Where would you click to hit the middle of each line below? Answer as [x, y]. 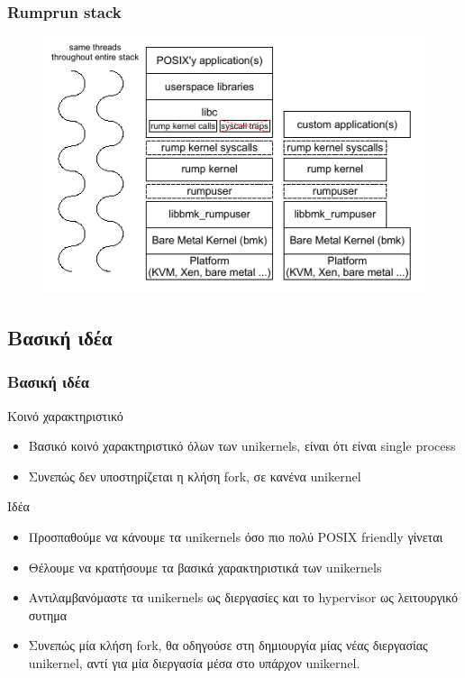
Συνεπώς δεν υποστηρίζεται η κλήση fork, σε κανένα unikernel [195, 476]
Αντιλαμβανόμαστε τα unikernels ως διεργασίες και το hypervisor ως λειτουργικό [243, 597]
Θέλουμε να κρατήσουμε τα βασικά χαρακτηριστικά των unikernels [205, 567]
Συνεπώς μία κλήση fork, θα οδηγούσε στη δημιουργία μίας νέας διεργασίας [228, 645]
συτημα [48, 614]
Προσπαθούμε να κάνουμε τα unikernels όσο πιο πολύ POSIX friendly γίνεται [236, 536]
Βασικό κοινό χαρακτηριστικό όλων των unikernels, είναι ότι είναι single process [242, 446]
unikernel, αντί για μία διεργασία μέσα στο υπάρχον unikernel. [194, 662]
